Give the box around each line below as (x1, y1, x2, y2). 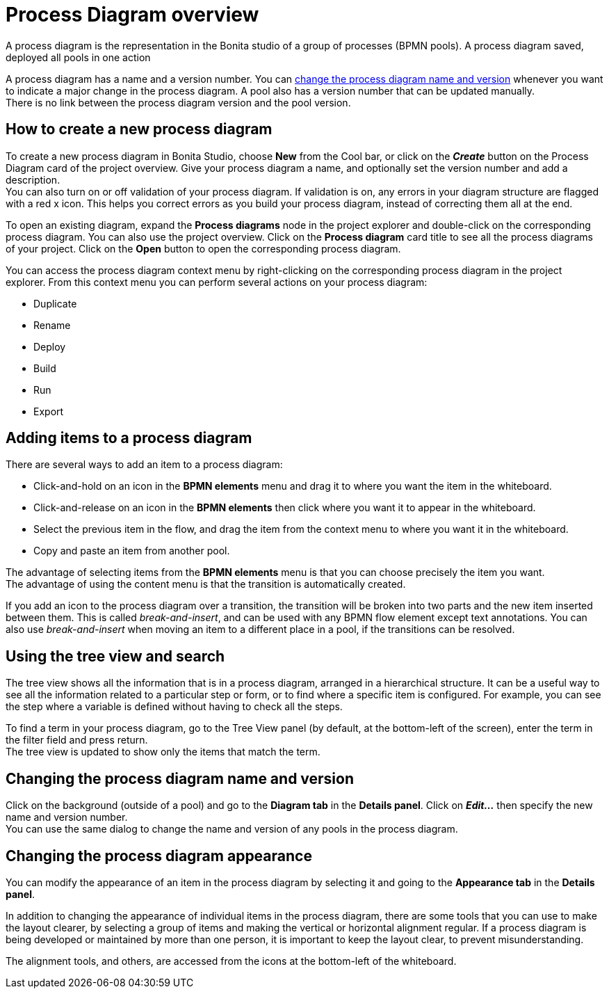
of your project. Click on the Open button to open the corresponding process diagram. (6, 242, 401, 255)
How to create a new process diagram (6, 120, 273, 138)
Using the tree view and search (6, 647, 225, 665)
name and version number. (6, 811, 128, 824)
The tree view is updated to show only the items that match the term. (6, 746, 320, 758)
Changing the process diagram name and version (6, 769, 355, 787)
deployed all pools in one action (6, 51, 151, 63)
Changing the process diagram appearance (6, 847, 312, 865)
